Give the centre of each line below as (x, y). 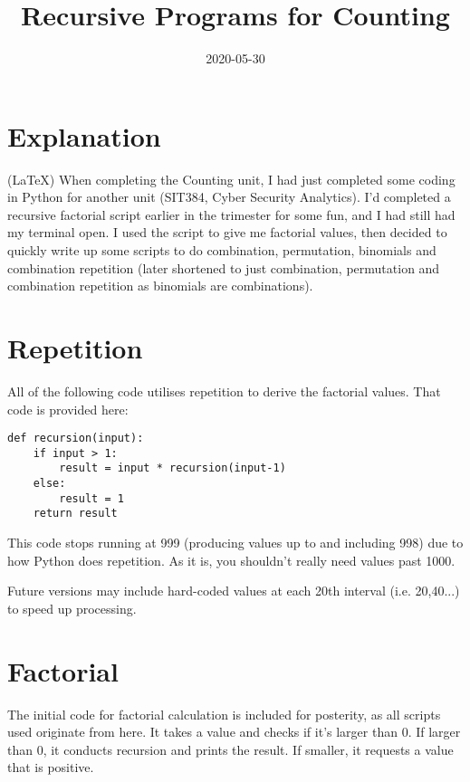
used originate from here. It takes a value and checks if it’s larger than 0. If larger (234, 732)
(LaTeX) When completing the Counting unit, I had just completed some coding (231, 179)
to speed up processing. (72, 608)
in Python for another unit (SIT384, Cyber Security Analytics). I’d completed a (229, 197)
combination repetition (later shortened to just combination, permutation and (224, 267)
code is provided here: (68, 409)
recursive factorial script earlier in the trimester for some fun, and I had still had (231, 214)
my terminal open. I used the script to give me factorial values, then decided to (227, 232)
